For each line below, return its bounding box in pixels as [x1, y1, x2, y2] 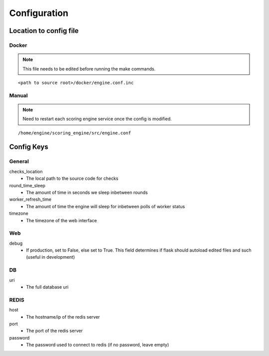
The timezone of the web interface [26, 217, 97, 223]
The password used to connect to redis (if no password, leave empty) [26, 342, 169, 348]
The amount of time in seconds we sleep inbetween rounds [26, 189, 148, 195]
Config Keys [9, 143, 48, 151]
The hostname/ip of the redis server [26, 314, 100, 320]
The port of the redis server [26, 328, 83, 334]
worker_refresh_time [9, 196, 52, 202]
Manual [9, 92, 28, 99]
